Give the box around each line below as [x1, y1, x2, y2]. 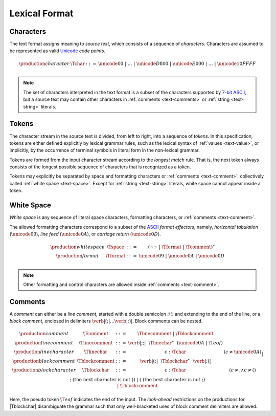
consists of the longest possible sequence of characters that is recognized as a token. [9, 164, 191, 170]
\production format [56, 253, 99, 258]
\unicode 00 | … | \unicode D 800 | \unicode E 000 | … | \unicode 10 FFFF [98, 60, 256, 67]
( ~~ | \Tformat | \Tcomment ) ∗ [148, 243, 216, 250]
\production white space [50, 244, 105, 250]
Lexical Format [9, 8, 74, 19]
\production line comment [14, 340, 74, 346]
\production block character [12, 367, 76, 373]
